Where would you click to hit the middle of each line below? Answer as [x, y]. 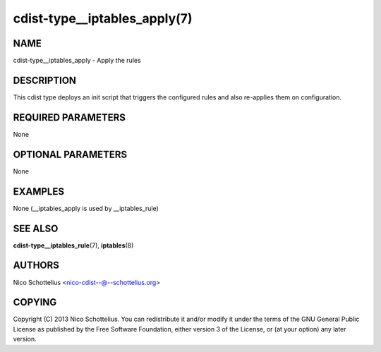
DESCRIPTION [45, 80]
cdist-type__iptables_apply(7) [103, 18]
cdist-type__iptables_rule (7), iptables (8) [73, 245]
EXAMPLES [39, 192]
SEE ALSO [36, 228]
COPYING [35, 302]
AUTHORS [36, 266]
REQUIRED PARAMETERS [69, 117]
